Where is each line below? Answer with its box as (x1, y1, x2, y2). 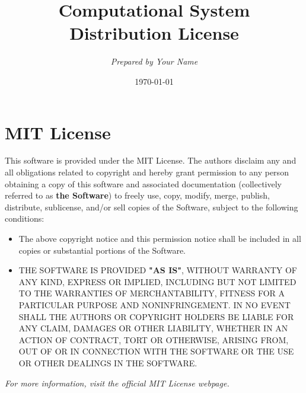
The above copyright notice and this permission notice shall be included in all (18, 232, 301, 244)
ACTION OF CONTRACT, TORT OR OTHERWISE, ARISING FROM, (18, 333, 289, 346)
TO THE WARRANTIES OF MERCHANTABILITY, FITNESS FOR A (18, 287, 285, 299)
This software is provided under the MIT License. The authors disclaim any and (5, 154, 297, 167)
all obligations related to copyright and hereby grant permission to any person (5, 166, 289, 178)
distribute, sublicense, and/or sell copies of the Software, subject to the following (5, 200, 298, 213)
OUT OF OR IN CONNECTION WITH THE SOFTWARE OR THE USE (18, 345, 294, 357)
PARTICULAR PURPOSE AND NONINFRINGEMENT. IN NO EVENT (18, 298, 291, 311)
